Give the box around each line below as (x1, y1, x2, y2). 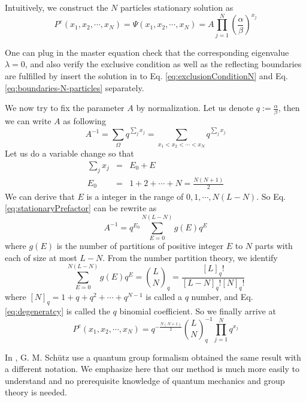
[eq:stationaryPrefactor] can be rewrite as (5, 202, 157, 214)
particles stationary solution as (120, 1, 234, 13)
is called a (146, 290, 183, 302)
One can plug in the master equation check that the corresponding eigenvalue (5, 46, 289, 58)
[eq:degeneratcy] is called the (5, 304, 110, 317)
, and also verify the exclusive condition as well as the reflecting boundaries (25, 58, 302, 70)
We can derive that (5, 190, 75, 202)
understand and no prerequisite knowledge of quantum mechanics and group (5, 374, 285, 386)
